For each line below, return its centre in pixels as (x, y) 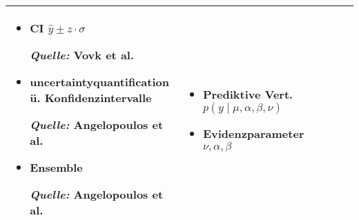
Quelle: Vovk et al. (82, 55)
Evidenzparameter (253, 133)
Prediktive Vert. (248, 94)
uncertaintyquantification (99, 82)
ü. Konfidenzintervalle (91, 98)
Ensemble (56, 167)
